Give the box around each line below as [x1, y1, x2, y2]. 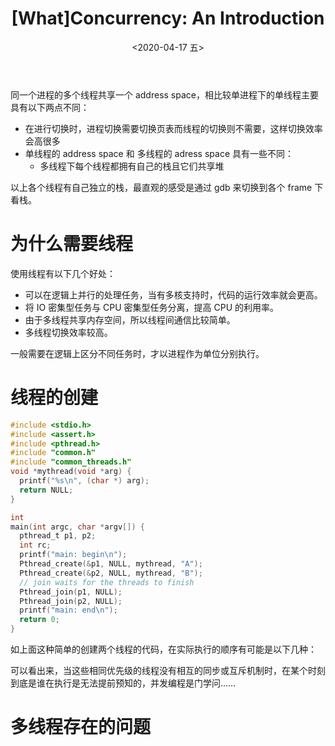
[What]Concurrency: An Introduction [11, 7, 325, 30]
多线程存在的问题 [10, 716, 152, 739]
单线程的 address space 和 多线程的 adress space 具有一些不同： [24, 147, 294, 159]
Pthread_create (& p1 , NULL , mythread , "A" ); [19, 559, 203, 569]
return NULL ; [19, 485, 74, 495]
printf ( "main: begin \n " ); [19, 550, 128, 560]
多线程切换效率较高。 [24, 326, 113, 338]
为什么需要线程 [10, 233, 134, 256]
